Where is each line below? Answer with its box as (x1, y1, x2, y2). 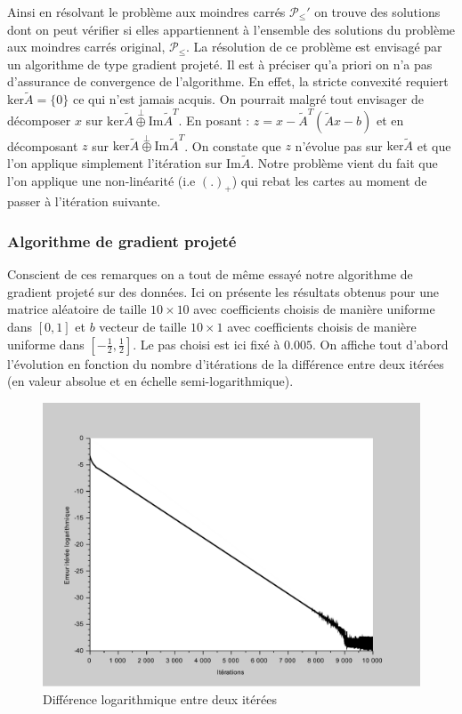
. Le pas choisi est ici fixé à (133, 334, 280, 353)
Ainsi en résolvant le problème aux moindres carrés (7, 3, 286, 20)
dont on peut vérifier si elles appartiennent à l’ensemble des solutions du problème (7, 20, 456, 38)
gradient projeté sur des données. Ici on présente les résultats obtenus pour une (7, 282, 440, 301)
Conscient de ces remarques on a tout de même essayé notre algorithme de (7, 265, 413, 284)
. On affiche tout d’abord (312, 334, 449, 353)
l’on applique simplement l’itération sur (7, 154, 223, 172)
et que (417, 136, 451, 155)
